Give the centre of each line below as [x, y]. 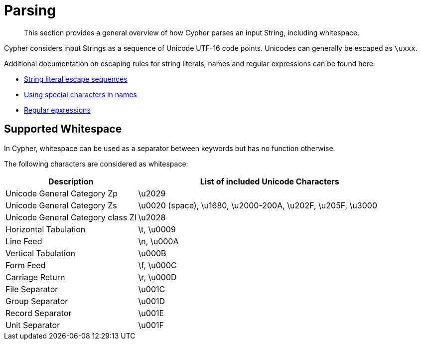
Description [71, 181]
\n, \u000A [158, 241]
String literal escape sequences [76, 79]
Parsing [30, 10]
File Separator [32, 289]
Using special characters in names [80, 94]
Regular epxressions [57, 110]
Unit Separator [33, 325]
